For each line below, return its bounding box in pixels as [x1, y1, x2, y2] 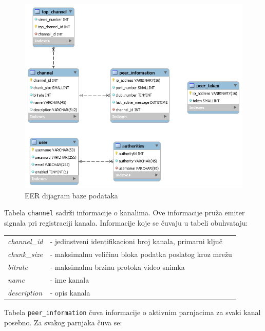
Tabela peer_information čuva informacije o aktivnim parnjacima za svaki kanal [4, 306, 261, 317]
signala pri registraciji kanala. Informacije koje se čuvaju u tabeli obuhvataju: [4, 217, 248, 228]
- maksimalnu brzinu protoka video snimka [50, 262, 185, 272]
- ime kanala [50, 274, 89, 285]
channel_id [8, 236, 43, 247]
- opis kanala [50, 287, 90, 298]
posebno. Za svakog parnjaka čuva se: [4, 317, 122, 327]
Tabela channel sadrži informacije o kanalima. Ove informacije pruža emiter [4, 207, 245, 218]
